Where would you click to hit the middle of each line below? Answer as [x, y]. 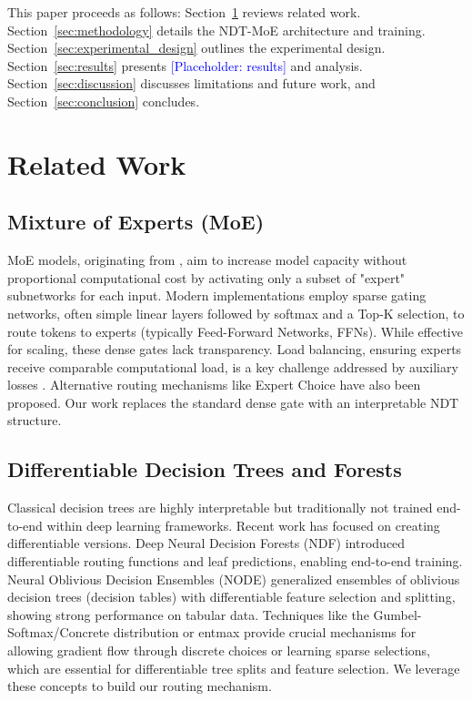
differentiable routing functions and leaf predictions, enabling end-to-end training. [235, 561]
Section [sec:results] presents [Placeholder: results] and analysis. [185, 65]
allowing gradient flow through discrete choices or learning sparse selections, [219, 650]
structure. [35, 420]
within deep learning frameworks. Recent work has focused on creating [243, 525]
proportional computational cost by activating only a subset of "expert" [206, 277]
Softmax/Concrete [59, 632]
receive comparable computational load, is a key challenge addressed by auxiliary [233, 366]
